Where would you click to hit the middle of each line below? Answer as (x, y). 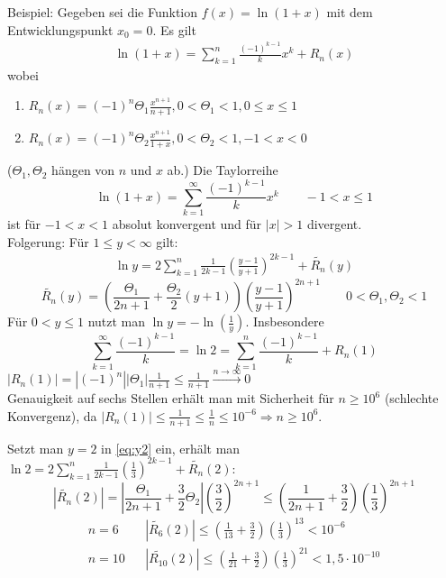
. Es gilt (174, 29)
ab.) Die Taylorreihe (223, 170)
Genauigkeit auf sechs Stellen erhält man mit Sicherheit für (171, 398)
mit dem (350, 12)
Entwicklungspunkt (60, 29)
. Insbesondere (285, 321)
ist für (24, 224)
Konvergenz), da (52, 415)
